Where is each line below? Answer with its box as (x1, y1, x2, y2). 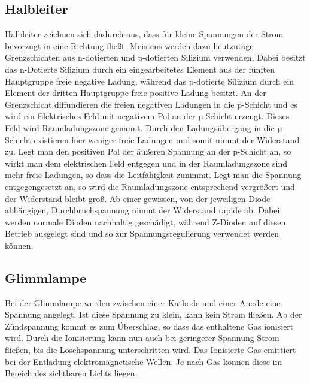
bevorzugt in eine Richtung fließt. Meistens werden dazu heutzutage (5, 39, 254, 52)
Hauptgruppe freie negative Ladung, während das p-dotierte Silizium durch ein (5, 74, 294, 87)
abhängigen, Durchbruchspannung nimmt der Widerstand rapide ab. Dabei (5, 204, 280, 216)
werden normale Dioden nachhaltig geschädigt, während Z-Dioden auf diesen (5, 215, 286, 228)
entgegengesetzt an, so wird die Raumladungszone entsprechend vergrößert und (5, 180, 295, 192)
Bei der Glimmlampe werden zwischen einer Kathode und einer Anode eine (5, 296, 281, 309)
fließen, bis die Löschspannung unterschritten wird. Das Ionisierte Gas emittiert (5, 343, 296, 356)
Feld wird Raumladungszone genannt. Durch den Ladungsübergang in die (5, 121, 275, 134)
